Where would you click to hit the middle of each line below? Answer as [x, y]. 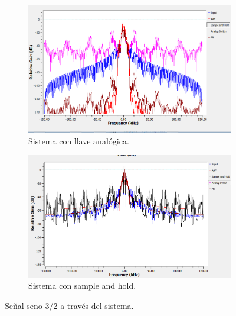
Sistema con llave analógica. [79, 141]
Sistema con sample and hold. [82, 286]
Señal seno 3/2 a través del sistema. [69, 305]
